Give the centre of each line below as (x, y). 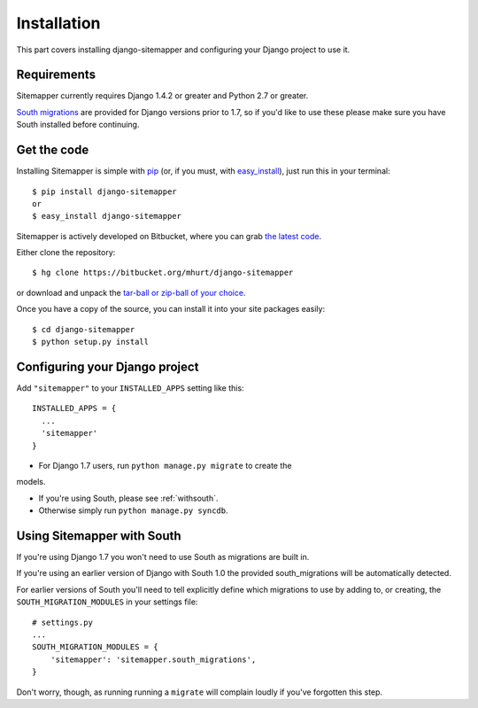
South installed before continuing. (78, 125)
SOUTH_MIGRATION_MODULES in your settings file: (107, 602)
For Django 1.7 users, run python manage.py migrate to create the (165, 465)
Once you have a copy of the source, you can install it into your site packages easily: (171, 309)
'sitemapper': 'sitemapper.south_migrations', (153, 659)
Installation (58, 23)
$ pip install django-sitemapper (104, 191)
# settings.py (62, 622)
